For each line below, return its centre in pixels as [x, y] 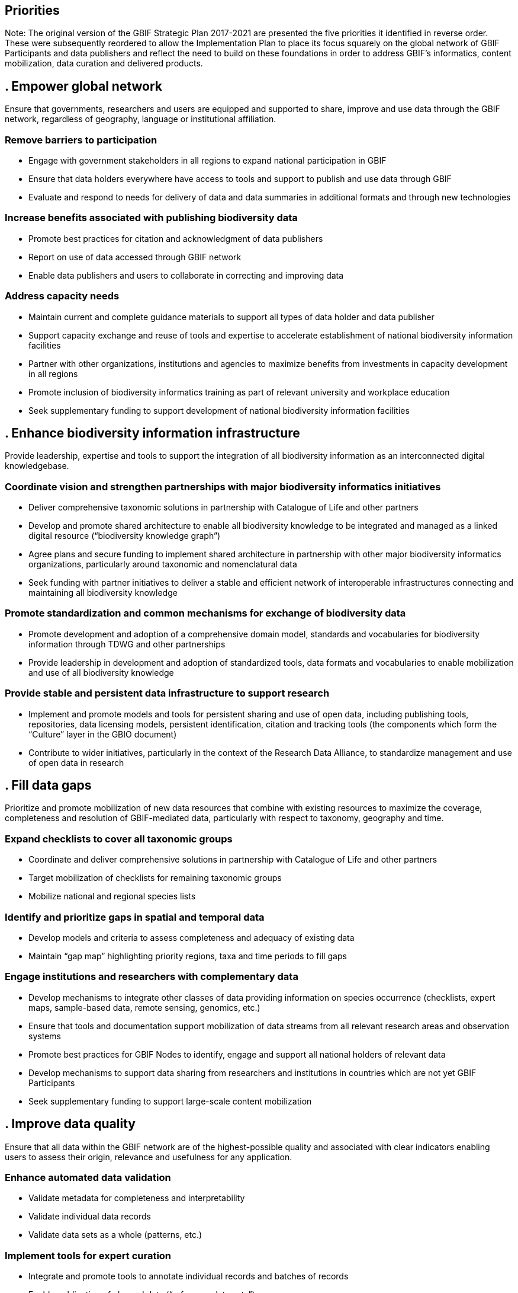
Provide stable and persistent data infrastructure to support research [167, 693]
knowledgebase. [37, 466]
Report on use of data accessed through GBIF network [135, 257]
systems [45, 1036]
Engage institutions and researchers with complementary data [152, 977]
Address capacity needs [62, 296]
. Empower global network [84, 86]
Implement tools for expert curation [88, 1255]
